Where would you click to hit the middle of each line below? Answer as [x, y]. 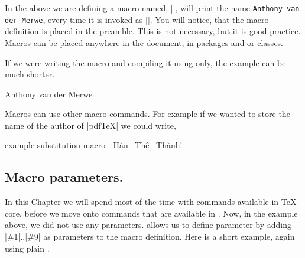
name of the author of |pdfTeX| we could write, [90, 125]
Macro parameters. [64, 177]
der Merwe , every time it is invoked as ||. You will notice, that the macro [137, 19]
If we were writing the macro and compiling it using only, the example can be [145, 62]
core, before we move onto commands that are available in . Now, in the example [151, 213]
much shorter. [30, 74]
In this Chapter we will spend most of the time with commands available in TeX [151, 202]
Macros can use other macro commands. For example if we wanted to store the [147, 114]
